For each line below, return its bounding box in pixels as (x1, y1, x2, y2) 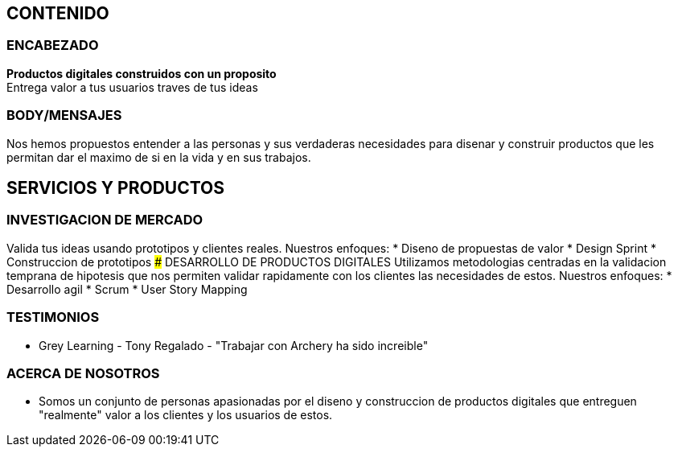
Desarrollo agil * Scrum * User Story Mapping (6, 282, 248, 296)
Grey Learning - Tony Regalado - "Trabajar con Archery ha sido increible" (39, 338, 429, 352)
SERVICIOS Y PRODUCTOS (6, 177, 225, 198)
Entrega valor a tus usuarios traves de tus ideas (6, 80, 258, 94)
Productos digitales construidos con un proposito (6, 66, 277, 80)
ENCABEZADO (6, 37, 99, 54)
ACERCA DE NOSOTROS (6, 364, 160, 381)
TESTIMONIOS (6, 309, 100, 326)
